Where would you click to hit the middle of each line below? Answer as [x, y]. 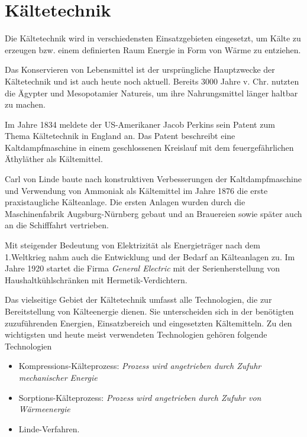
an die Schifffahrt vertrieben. [57, 225]
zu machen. [25, 104]
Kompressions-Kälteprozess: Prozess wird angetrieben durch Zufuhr [140, 366]
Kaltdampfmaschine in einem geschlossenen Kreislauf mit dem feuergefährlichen [149, 147]
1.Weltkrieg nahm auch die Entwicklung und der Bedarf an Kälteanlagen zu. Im [150, 256]
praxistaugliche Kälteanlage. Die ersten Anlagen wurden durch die [125, 202]
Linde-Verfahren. [49, 428]
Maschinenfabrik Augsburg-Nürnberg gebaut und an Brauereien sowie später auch [153, 213]
